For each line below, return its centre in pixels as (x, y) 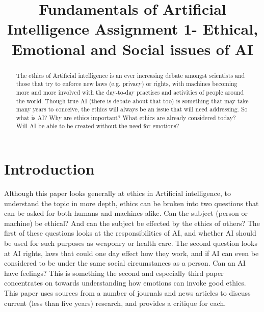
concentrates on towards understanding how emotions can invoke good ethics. (125, 283)
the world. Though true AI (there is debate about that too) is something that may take (132, 101)
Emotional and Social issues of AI (133, 49)
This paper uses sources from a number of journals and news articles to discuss (127, 293)
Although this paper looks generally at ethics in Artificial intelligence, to (117, 193)
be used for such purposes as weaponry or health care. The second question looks (131, 243)
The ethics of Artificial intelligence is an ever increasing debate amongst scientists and (130, 75)
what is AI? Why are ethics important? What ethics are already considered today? (126, 117)
